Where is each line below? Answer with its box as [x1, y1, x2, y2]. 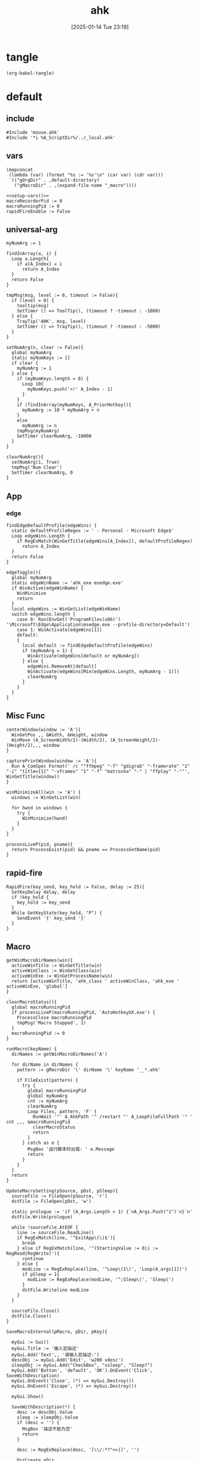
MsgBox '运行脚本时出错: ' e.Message [27, 1146, 115, 1152]
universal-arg [6, 224, 58, 234]
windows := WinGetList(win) [11, 794, 81, 801]
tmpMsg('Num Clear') [11, 464, 62, 471]
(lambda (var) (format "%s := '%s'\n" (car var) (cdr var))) [8, 172, 164, 178]
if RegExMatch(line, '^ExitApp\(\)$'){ [17, 1235, 116, 1241]
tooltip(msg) [17, 303, 49, 309]
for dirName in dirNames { [11, 1062, 78, 1068]
